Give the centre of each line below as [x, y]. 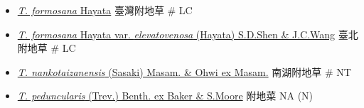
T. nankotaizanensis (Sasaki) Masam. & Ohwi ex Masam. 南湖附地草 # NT [184, 71]
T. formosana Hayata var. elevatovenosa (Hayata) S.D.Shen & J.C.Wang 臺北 [188, 34]
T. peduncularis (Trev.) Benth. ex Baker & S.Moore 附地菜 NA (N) [165, 96]
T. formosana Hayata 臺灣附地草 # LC [105, 10]
